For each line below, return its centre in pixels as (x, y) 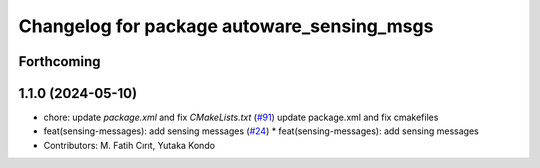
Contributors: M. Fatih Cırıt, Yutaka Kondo (129, 145)
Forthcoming (59, 61)
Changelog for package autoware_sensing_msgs (226, 26)
